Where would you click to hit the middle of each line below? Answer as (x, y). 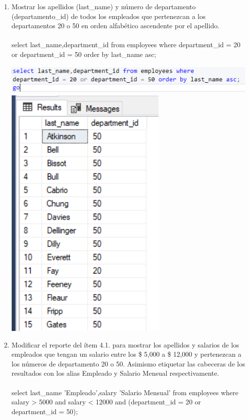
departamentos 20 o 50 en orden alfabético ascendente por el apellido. (116, 26)
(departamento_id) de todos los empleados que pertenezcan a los (108, 16)
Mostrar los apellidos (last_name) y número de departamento (104, 6)
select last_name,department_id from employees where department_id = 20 (126, 45)
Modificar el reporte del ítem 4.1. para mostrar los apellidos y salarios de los (125, 344)
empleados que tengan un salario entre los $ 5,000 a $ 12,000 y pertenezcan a (126, 354)
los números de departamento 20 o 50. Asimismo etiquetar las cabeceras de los (128, 363)
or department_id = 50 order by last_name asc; (84, 54)
